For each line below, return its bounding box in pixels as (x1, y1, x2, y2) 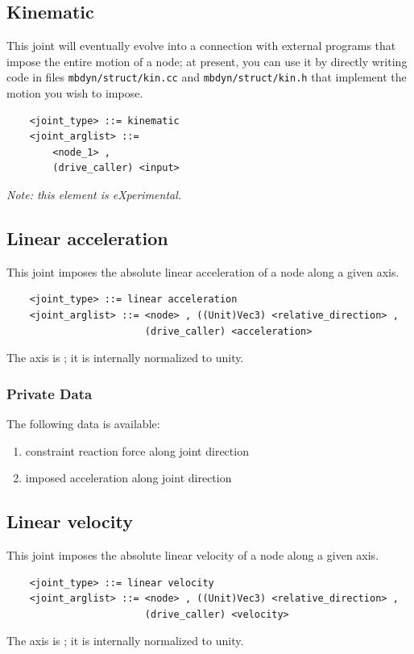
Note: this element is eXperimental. (6, 186, 182, 203)
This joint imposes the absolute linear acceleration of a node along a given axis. (6, 263, 400, 280)
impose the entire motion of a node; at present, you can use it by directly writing (6, 52, 408, 69)
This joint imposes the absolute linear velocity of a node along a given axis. (6, 546, 379, 563)
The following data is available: (6, 415, 160, 431)
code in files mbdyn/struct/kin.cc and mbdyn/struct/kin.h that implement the (6, 69, 407, 85)
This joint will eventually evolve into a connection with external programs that (6, 37, 396, 54)
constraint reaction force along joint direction (25, 442, 249, 459)
